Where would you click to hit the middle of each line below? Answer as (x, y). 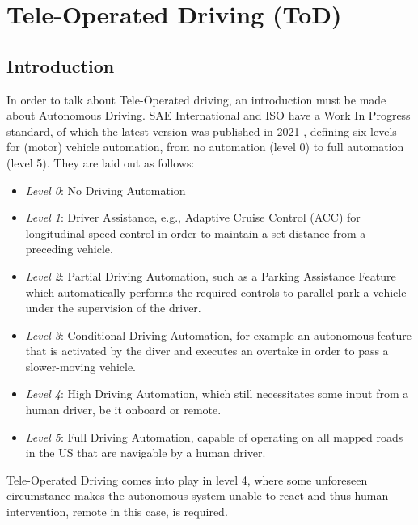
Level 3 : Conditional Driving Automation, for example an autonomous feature (218, 334)
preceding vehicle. (69, 249)
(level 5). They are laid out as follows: (101, 162)
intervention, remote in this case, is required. (117, 512)
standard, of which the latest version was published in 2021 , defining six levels (202, 131)
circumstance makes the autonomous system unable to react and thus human (198, 495)
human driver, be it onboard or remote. (123, 410)
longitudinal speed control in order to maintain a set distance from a (196, 233)
